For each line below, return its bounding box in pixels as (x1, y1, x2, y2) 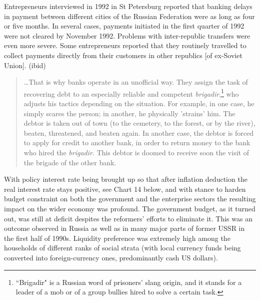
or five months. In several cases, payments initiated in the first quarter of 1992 (4, 21, 244, 31)
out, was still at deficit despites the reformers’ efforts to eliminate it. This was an (4, 213, 252, 223)
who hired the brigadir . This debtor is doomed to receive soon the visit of (23, 147, 249, 157)
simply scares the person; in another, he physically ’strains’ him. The (23, 108, 235, 118)
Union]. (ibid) (4, 60, 46, 70)
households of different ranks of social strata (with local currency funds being (4, 242, 241, 253)
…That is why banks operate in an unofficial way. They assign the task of (23, 77, 248, 87)
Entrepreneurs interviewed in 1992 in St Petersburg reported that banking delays (4, 1, 252, 11)
